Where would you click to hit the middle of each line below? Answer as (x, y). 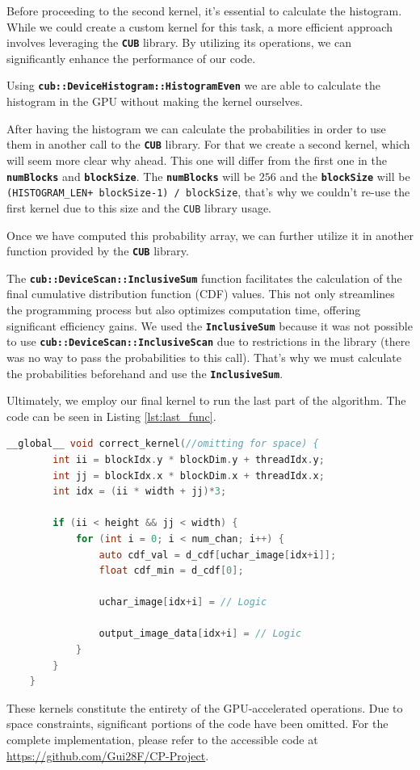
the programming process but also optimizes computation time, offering (184, 309)
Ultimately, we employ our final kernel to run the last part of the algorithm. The (206, 400)
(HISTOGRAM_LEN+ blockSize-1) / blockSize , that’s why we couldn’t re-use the (208, 192)
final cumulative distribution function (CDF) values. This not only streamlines (201, 294)
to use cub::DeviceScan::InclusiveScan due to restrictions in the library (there (208, 341)
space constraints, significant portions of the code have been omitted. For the (197, 724)
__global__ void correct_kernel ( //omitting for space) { (163, 444)
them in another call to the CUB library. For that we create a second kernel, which (208, 144)
